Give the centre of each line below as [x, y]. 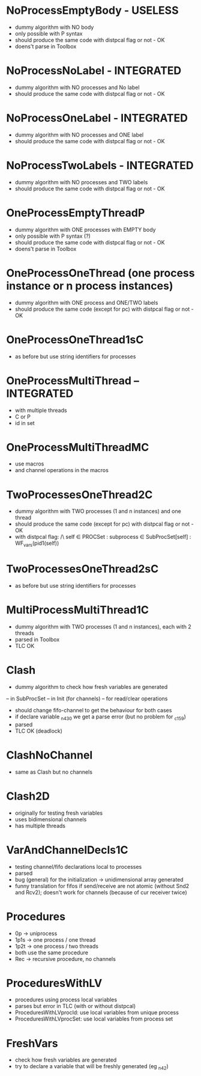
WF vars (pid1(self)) [37, 544]
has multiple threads [40, 826]
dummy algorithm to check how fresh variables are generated [91, 686]
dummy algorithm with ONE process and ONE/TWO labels [86, 302]
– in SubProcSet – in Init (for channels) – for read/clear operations [87, 698]
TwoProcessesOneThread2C [79, 495]
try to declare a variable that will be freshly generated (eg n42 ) [92, 1067]
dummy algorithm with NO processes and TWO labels [81, 182]
